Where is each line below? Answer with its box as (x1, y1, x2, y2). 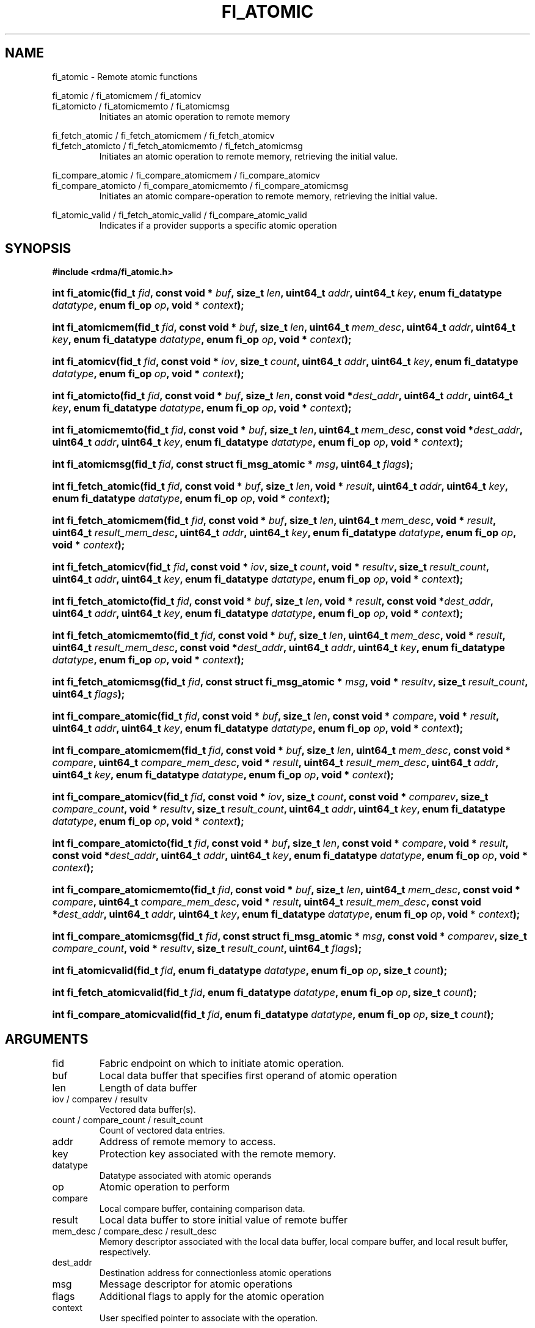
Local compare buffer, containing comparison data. (99, 1203, 305, 1214)
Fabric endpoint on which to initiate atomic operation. (99, 1057, 344, 1070)
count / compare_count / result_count (52, 1115, 203, 1126)
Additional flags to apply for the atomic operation (99, 1290, 324, 1303)
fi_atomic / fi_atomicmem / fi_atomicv (52, 90, 202, 101)
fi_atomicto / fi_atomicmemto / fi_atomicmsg (52, 100, 230, 111)
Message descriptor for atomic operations (99, 1278, 293, 1291)
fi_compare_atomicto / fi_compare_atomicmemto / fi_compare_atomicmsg (52, 180, 349, 191)
